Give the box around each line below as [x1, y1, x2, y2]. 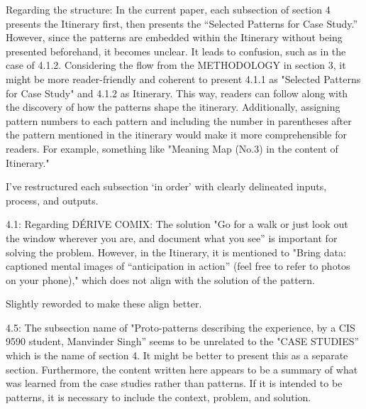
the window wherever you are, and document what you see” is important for [6, 230, 338, 245]
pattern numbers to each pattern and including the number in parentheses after [6, 113, 352, 128]
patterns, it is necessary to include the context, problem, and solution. [6, 389, 311, 404]
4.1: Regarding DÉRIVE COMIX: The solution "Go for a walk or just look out [6, 217, 348, 231]
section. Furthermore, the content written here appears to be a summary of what [6, 361, 358, 376]
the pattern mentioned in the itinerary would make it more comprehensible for [6, 127, 347, 142]
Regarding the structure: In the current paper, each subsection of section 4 [6, 2, 331, 16]
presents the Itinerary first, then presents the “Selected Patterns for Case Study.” [6, 16, 358, 31]
